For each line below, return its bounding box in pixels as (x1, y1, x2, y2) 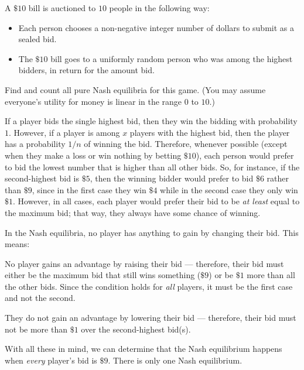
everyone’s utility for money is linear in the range (5, 95, 182, 107)
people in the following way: (109, 2, 210, 13)
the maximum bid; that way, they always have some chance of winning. (5, 206, 261, 218)
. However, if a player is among (9, 126, 120, 138)
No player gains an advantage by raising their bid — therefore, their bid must (5, 257, 284, 269)
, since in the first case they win (32, 183, 146, 196)
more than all (247, 269, 295, 281)
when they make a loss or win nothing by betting (5, 149, 182, 161)
